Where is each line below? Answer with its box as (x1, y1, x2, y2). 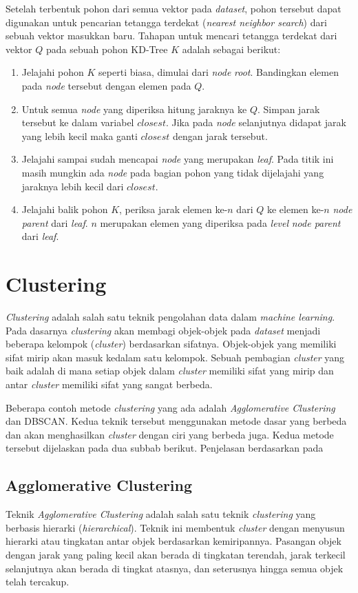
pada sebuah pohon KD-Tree (45, 41, 168, 56)
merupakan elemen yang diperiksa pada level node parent (100, 215, 341, 230)
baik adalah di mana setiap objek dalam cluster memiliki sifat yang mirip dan (6, 363, 334, 378)
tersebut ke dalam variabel (21, 115, 134, 130)
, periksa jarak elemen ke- (119, 202, 228, 217)
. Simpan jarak (257, 101, 320, 116)
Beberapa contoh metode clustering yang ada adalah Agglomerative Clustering (6, 400, 335, 414)
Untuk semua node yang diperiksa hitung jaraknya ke (21, 101, 247, 116)
